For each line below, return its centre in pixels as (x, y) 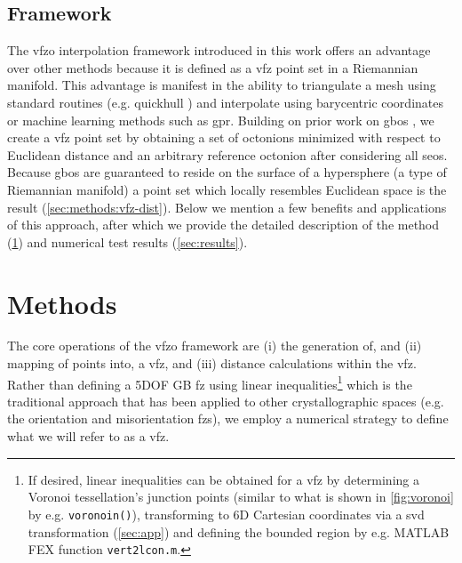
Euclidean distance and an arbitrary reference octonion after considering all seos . (227, 154)
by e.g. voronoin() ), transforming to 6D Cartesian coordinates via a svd (226, 514)
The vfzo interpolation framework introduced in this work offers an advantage (219, 50)
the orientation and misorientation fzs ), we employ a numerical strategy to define (228, 418)
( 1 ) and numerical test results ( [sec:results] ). (127, 241)
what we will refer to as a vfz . (88, 436)
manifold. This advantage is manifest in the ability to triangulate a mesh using (222, 85)
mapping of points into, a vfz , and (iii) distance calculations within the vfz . (212, 363)
